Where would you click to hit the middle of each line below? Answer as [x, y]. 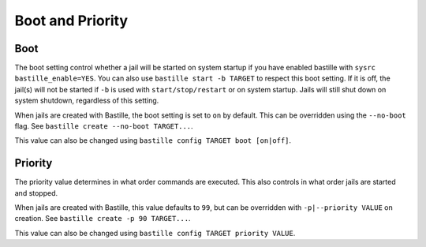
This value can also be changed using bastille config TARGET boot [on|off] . [153, 140]
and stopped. [36, 193]
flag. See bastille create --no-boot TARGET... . [104, 126]
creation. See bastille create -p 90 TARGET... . [103, 219]
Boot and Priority [71, 21]
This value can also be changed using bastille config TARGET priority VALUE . [155, 233]
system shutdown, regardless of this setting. [87, 101]
